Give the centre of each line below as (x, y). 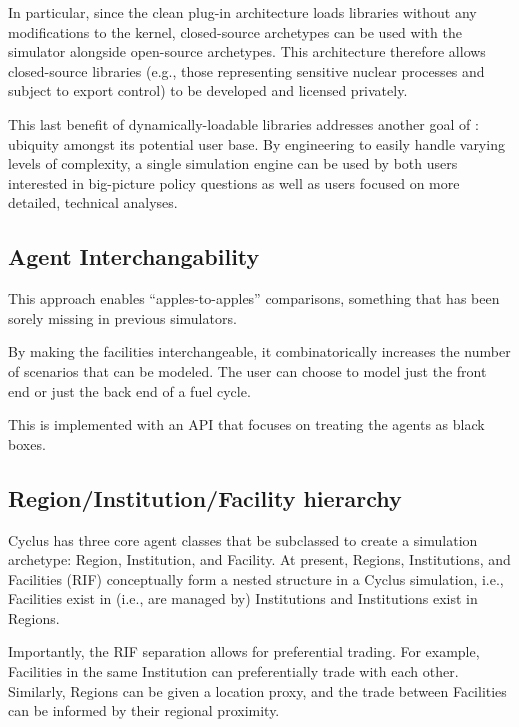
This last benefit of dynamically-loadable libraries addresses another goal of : (243, 123)
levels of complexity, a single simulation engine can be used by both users (233, 163)
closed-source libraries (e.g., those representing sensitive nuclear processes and (246, 70)
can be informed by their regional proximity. (144, 710)
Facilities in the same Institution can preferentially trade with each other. (233, 671)
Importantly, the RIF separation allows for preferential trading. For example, (244, 651)
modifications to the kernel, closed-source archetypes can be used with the (235, 31)
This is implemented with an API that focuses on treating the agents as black (246, 424)
